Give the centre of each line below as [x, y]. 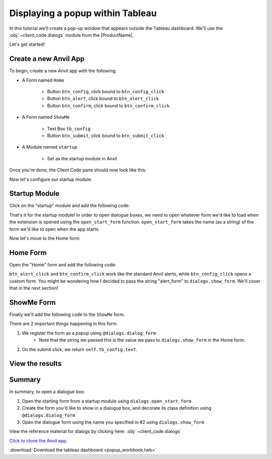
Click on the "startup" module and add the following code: [70, 206]
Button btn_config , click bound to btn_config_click [106, 92]
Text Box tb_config [69, 128]
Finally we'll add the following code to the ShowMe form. [67, 314]
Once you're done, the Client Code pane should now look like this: [78, 170]
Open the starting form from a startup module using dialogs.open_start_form [107, 401]
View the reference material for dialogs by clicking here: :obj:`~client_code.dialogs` [95, 431]
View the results [36, 364]
